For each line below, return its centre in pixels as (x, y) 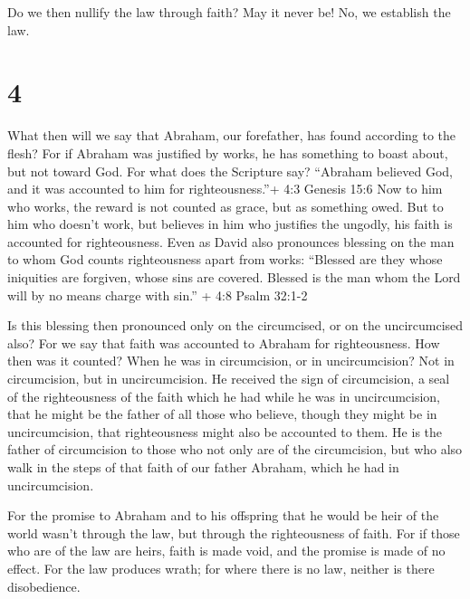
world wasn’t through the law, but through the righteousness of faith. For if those (234, 532)
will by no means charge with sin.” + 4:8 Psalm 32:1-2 (158, 295)
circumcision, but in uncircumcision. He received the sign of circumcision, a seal (229, 379)
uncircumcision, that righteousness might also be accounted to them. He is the (225, 431)
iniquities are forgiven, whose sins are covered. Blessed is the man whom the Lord (234, 277)
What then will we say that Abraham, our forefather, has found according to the (232, 135)
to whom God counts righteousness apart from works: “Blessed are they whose (225, 259)
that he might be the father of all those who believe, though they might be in (222, 414)
